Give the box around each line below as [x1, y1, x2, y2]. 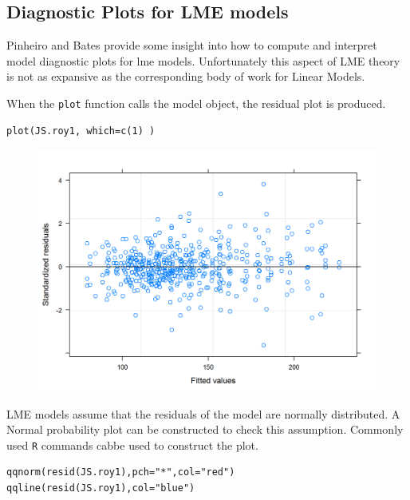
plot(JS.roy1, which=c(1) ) [6, 125, 156, 137]
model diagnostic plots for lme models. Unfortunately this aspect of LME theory [6, 52, 400, 69]
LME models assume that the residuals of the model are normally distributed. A [6, 405, 400, 422]
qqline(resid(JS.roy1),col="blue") [6, 482, 195, 494]
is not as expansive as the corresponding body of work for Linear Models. [6, 68, 365, 85]
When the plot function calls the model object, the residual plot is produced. [6, 94, 386, 111]
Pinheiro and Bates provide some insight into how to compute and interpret [6, 37, 377, 54]
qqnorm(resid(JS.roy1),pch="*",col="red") [6, 466, 235, 478]
